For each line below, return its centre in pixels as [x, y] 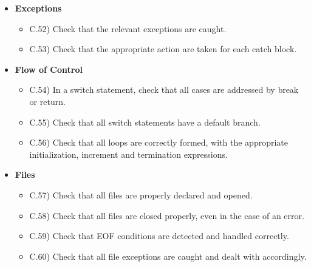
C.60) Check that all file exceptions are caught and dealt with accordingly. [168, 256]
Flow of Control [49, 69]
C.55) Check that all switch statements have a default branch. [145, 122]
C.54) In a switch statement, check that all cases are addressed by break [164, 90]
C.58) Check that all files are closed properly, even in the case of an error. [167, 215]
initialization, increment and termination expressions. [128, 154]
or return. [47, 101]
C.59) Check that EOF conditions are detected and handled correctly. [159, 236]
